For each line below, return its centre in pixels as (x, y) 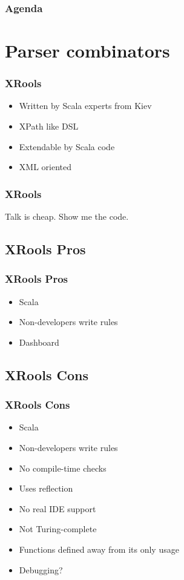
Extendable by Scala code (67, 146)
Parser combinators (87, 51)
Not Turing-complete (58, 529)
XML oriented (45, 167)
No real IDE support (57, 508)
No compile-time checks (63, 468)
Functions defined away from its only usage (99, 549)
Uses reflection (46, 488)
